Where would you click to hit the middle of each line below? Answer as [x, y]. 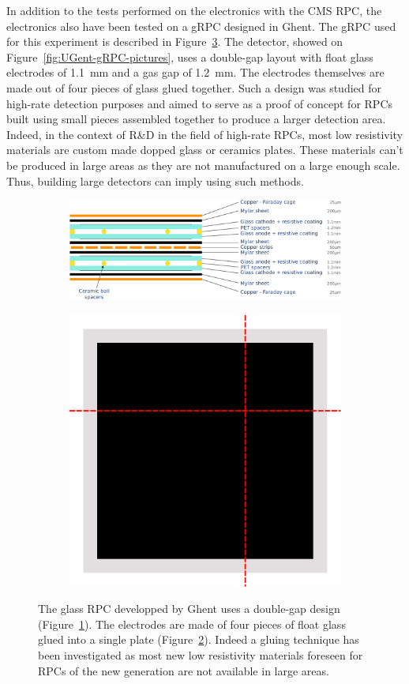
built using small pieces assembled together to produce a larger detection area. [196, 119]
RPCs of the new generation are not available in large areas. [184, 670]
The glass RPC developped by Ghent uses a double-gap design [189, 609]
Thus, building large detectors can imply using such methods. [155, 180]
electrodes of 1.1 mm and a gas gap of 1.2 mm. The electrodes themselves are [195, 72]
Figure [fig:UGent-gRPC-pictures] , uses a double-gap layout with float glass [190, 56]
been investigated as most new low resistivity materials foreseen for [201, 655]
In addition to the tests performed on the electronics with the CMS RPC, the [194, 10]
